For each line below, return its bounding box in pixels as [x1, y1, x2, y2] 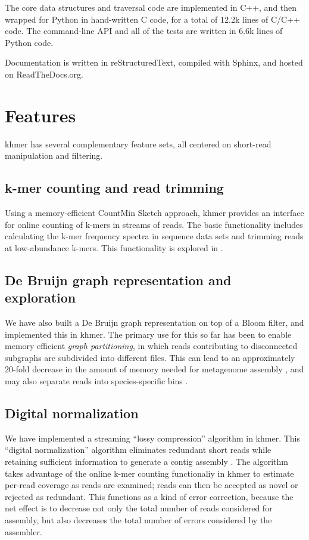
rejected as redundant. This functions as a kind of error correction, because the [5, 490, 294, 502]
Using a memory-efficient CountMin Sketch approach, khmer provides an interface [5, 206, 304, 219]
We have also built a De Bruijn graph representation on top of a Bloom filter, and [5, 316, 304, 329]
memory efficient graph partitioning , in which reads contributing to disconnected [5, 340, 298, 352]
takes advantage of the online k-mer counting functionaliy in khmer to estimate [5, 467, 294, 479]
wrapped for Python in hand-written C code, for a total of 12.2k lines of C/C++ [5, 13, 300, 25]
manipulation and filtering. [5, 149, 103, 162]
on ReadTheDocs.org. [5, 67, 83, 80]
